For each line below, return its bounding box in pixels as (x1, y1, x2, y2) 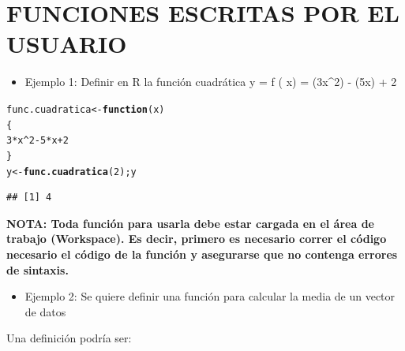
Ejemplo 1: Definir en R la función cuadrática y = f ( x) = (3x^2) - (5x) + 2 (24, 73, 397, 90)
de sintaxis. (6, 261, 69, 278)
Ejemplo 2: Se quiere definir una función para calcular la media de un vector (24, 288, 396, 304)
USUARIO (6, 28, 127, 60)
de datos (24, 303, 66, 319)
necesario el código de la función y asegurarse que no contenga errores (6, 245, 398, 262)
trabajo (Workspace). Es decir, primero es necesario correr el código (6, 230, 387, 247)
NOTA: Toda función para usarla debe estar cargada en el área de (6, 215, 374, 231)
